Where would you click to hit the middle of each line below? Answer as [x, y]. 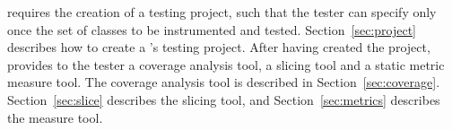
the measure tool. [55, 117]
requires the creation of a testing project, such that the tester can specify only [222, 12]
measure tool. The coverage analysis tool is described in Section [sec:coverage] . [224, 82]
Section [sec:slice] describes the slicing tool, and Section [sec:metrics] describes [224, 99]
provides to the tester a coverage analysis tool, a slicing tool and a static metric [226, 64]
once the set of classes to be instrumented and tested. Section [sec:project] [212, 29]
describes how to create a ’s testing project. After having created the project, [219, 47]
